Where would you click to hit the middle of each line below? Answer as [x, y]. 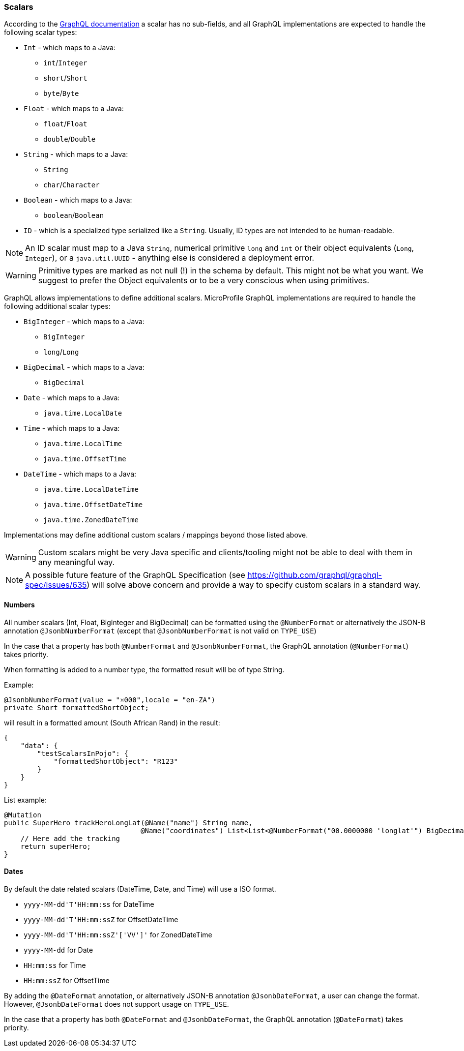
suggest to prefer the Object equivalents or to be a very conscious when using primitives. [203, 281]
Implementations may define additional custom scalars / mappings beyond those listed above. [156, 535]
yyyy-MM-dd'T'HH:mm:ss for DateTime [89, 904]
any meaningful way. [76, 562]
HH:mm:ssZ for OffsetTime [67, 980]
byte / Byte [61, 93]
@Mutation [23, 815]
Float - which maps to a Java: [74, 109]
